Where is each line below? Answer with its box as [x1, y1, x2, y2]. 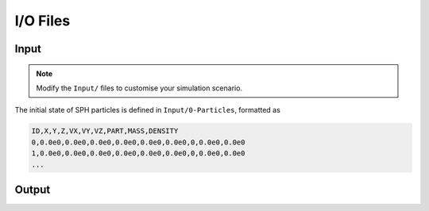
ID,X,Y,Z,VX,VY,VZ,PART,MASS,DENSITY [31, 127, 179, 136]
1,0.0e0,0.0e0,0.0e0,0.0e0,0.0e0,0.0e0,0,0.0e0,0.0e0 [31, 149, 245, 158]
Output [14, 182, 51, 196]
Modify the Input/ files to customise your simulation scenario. [36, 83, 242, 93]
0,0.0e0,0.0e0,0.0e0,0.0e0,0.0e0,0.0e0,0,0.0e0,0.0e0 [31, 137, 245, 147]
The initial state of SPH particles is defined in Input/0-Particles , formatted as [14, 105, 281, 115]
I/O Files [14, 12, 71, 29]
